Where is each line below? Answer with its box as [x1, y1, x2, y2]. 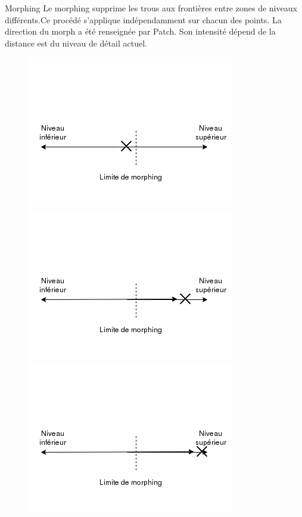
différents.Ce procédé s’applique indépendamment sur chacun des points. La [5, 13, 282, 26]
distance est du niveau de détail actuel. [5, 36, 147, 49]
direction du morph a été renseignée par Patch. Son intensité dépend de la [5, 25, 276, 38]
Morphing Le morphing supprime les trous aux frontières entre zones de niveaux [5, 2, 297, 14]
